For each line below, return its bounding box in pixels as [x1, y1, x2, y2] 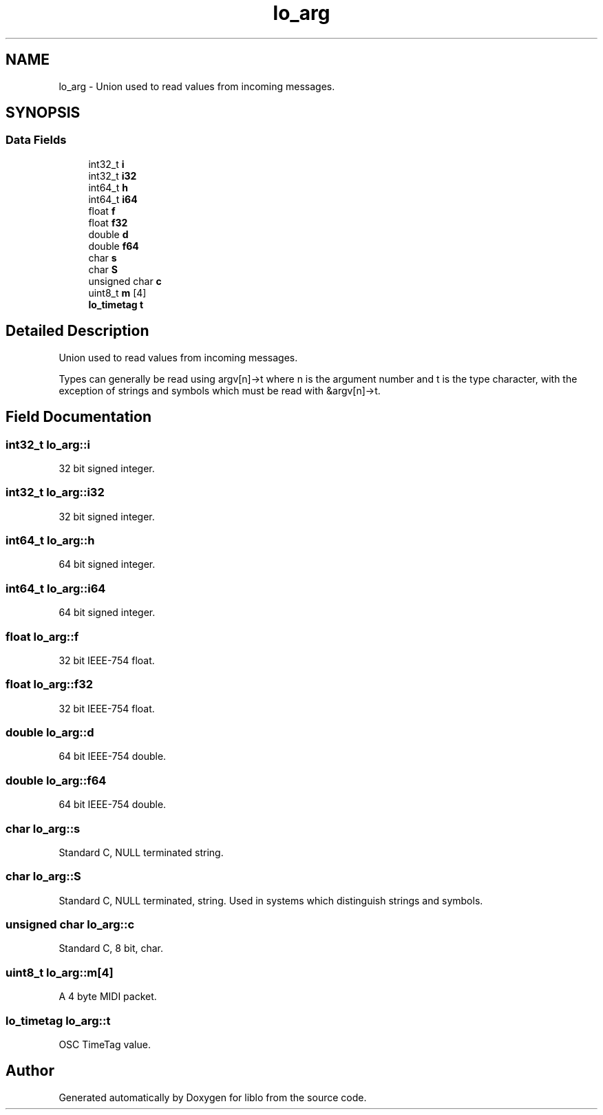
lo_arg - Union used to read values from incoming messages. [59, 80, 335, 92]
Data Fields [6, 133, 67, 147]
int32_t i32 [88, 169, 137, 182]
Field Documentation [6, 408, 151, 426]
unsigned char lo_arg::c [6, 917, 135, 931]
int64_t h [88, 181, 128, 193]
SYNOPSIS [6, 104, 81, 122]
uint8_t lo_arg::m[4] [6, 965, 114, 979]
